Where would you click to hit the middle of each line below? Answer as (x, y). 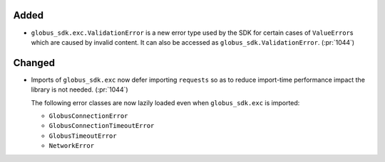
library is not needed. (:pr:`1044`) (79, 90)
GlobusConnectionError (88, 116)
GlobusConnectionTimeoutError (102, 126)
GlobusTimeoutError (83, 136)
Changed (34, 63)
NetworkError (72, 146)
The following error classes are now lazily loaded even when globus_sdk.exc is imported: (165, 102)
